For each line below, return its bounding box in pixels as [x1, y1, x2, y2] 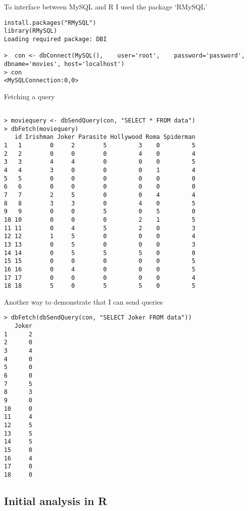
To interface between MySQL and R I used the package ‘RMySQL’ [4, 1, 207, 11]
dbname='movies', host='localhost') [4, 60, 125, 67]
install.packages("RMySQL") [4, 19, 97, 26]
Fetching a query [4, 91, 55, 101]
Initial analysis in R [4, 493, 107, 508]
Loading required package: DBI [4, 35, 107, 43]
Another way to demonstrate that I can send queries [4, 296, 163, 307]
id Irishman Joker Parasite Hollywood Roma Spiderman [14, 133, 196, 141]
